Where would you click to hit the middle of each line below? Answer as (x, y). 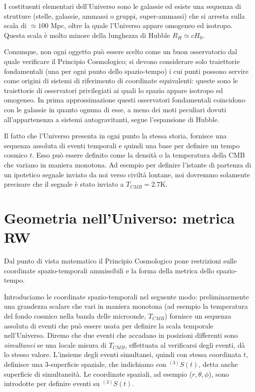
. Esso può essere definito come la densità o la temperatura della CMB (139, 155)
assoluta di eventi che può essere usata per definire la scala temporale (109, 325)
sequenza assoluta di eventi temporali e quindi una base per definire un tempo (122, 145)
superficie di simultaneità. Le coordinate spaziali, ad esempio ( (98, 374)
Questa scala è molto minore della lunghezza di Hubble (87, 35)
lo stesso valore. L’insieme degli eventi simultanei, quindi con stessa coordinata (123, 354)
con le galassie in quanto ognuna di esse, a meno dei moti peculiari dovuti (115, 109)
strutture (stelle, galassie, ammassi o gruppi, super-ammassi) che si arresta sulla (125, 16)
